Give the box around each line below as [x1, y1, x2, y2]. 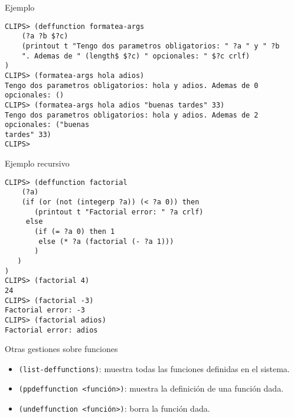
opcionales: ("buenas [5, 120, 90, 129]
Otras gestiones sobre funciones [5, 343, 118, 355]
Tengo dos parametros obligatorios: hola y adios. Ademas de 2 [5, 110, 259, 119]
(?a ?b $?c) [21, 32, 68, 41]
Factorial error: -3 [5, 306, 86, 315]
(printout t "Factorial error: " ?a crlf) [34, 207, 204, 216]
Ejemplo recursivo [5, 157, 70, 170]
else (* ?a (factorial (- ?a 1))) [38, 237, 174, 246]
